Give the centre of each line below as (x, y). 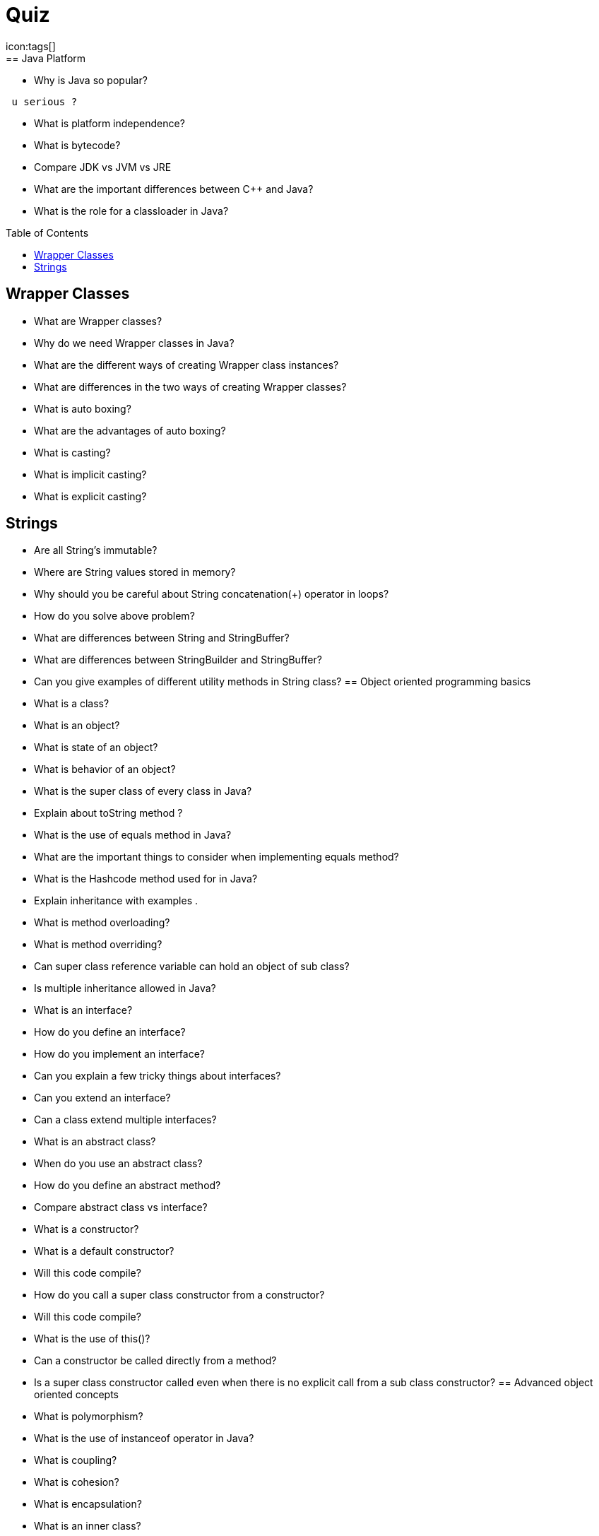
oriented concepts (76, 1395)
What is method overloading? (102, 923)
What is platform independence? (109, 123)
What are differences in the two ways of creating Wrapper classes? (190, 386)
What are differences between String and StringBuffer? (162, 638)
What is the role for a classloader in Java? (131, 211)
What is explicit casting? (90, 496)
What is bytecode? (77, 145)
